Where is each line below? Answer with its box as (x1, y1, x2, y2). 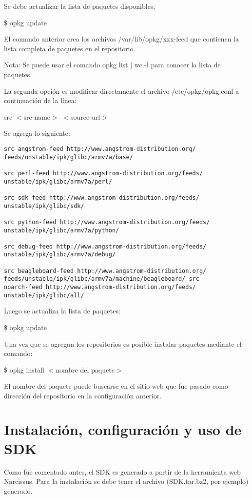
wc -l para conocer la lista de (134, 60, 221, 70)
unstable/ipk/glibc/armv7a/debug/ (4, 251, 116, 258)
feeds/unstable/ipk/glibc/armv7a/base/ (4, 153, 133, 161)
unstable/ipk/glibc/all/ (4, 291, 84, 299)
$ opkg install (4, 364, 44, 374)
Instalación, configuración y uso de (4, 419, 242, 439)
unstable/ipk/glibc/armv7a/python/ (4, 227, 119, 234)
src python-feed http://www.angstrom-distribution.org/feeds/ (4, 218, 210, 226)
